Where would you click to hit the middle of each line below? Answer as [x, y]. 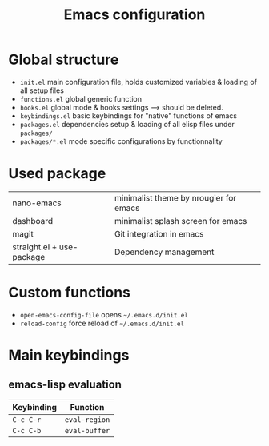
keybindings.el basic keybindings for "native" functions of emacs [128, 115]
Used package [57, 174]
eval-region [87, 420]
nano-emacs [37, 203]
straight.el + [35, 247]
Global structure [64, 60]
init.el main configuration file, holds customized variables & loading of [139, 82]
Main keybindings [69, 355]
